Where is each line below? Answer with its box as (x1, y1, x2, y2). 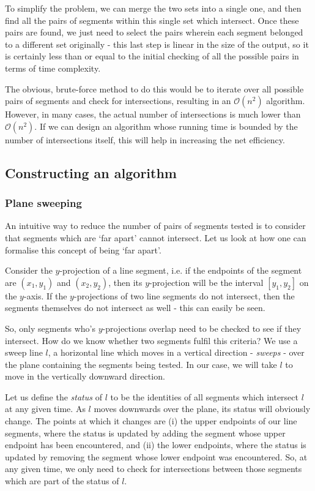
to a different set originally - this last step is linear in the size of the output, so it (5, 37, 309, 50)
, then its (108, 275, 143, 288)
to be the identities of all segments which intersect (110, 390, 298, 403)
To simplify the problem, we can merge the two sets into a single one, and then (5, 2, 302, 14)
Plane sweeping (5, 195, 82, 211)
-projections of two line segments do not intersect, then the (73, 289, 295, 302)
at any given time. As (5, 402, 86, 415)
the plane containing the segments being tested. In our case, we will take (5, 358, 277, 370)
